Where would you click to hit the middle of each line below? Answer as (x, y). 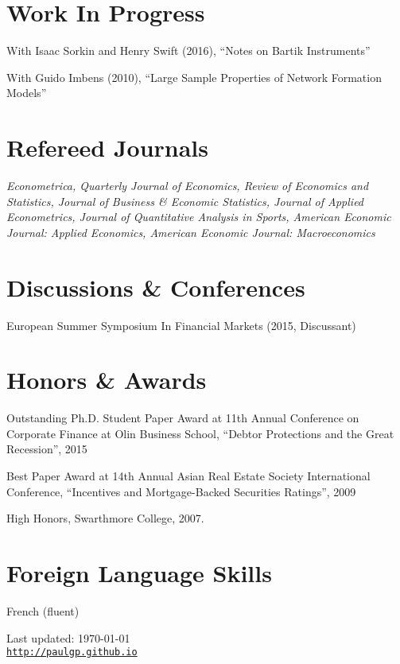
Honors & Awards (107, 380)
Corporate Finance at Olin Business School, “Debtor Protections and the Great (200, 433)
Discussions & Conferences (156, 287)
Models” (27, 93)
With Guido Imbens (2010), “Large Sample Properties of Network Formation (194, 77)
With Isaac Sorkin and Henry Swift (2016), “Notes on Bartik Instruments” (188, 50)
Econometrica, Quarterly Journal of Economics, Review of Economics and (188, 186)
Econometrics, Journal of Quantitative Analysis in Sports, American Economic (199, 217)
